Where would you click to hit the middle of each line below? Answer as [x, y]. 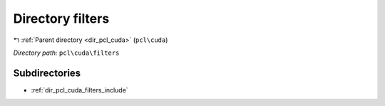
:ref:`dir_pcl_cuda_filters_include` [79, 90]
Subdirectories [47, 73]
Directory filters [61, 18]
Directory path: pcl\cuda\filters [66, 53]
